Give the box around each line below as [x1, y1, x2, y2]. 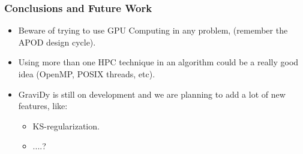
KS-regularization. [32, 119, 100, 132]
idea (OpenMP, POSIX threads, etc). [18, 68, 155, 80]
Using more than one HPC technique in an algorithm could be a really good [18, 56, 299, 68]
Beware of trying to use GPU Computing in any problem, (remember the [18, 24, 288, 37]
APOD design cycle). [18, 35, 96, 48]
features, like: [18, 99, 68, 112]
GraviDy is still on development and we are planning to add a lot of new [18, 87, 286, 100]
